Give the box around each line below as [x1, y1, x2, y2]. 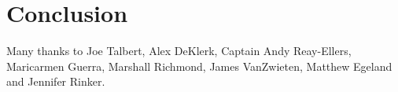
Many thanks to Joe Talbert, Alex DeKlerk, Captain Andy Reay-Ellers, [6, 42, 352, 59]
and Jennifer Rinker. [6, 73, 105, 90]
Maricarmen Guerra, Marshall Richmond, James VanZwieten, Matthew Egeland [6, 57, 392, 74]
